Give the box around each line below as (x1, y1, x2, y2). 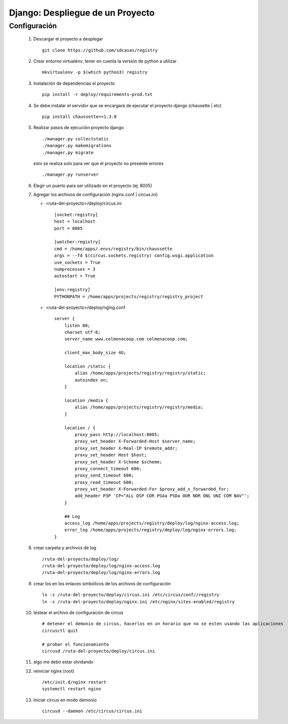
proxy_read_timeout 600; (75, 479, 134, 485)
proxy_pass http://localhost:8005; (75, 432, 160, 437)
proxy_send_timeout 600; (75, 473, 134, 478)
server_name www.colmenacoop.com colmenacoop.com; (64, 336, 188, 342)
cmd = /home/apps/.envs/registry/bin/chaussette (54, 246, 173, 251)
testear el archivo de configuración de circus (33, 610, 124, 615)
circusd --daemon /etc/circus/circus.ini (42, 708, 142, 714)
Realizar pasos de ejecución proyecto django (33, 125, 124, 131)
